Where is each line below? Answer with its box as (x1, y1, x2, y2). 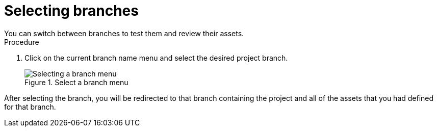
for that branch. (4, 102, 56, 111)
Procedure (4, 37, 39, 46)
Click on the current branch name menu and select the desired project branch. (24, 53, 288, 62)
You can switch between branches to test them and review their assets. (4, 29, 244, 38)
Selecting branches (4, 2, 139, 19)
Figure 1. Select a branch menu (24, 77, 128, 87)
